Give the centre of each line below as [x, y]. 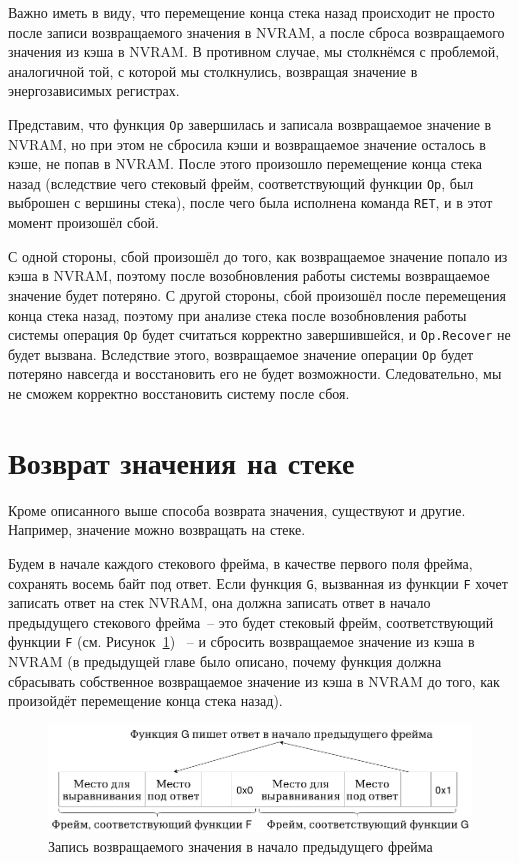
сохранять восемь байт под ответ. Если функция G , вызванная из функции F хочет [258, 582]
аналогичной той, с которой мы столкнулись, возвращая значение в [213, 70]
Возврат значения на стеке [181, 461]
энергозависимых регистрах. [94, 90]
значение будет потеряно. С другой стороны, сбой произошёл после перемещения [257, 294]
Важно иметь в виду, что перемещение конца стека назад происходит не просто [251, 12]
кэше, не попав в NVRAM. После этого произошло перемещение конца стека [245, 163]
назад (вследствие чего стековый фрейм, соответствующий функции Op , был [241, 182]
